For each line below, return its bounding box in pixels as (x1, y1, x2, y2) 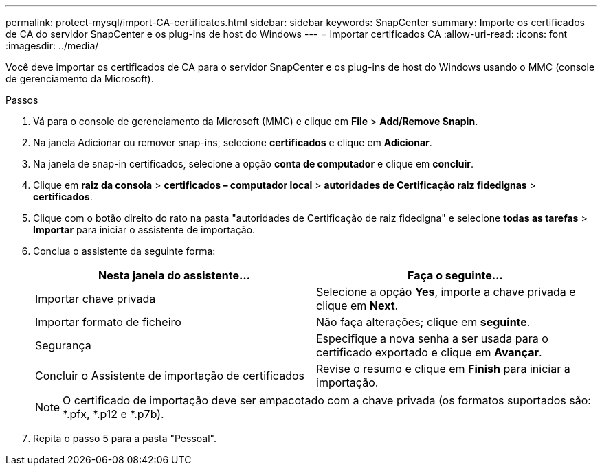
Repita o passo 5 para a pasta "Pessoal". (33, 433, 216, 444)
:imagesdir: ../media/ (5, 40, 99, 51)
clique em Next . (316, 299, 399, 312)
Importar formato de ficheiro (35, 315, 181, 329)
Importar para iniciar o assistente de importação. (33, 224, 256, 235)
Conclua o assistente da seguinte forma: (33, 245, 216, 257)
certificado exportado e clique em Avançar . (316, 345, 542, 359)
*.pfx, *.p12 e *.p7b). (63, 407, 164, 421)
